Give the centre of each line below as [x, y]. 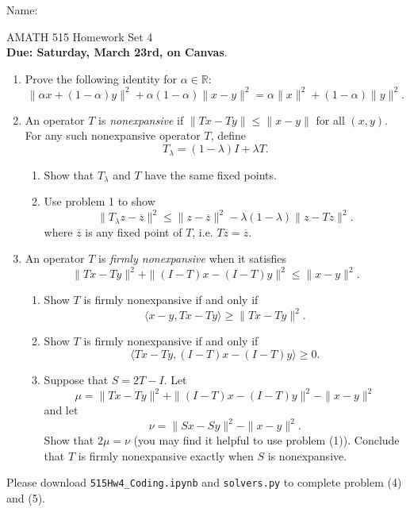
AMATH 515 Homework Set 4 [80, 36]
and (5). [26, 498]
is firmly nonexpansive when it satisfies [193, 258]
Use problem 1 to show [100, 201]
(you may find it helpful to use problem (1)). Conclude [266, 440]
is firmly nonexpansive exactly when [166, 455]
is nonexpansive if [141, 119]
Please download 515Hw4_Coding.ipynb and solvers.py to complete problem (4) [204, 482]
